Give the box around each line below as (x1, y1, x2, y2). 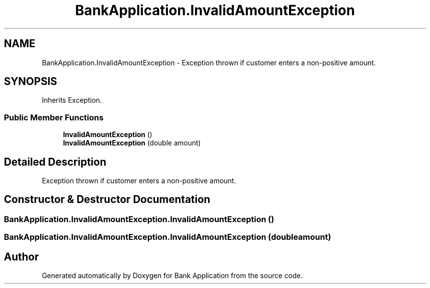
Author (4, 250, 39, 263)
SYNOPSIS (4, 75, 57, 88)
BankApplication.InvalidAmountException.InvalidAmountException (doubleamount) (4, 232, 331, 242)
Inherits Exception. (42, 96, 102, 105)
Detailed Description (4, 155, 107, 168)
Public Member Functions (4, 112, 104, 122)
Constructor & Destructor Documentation (4, 193, 211, 206)
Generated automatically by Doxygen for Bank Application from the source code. (42, 271, 303, 280)
